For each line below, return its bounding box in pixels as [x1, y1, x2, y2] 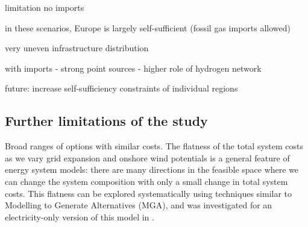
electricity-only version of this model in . [5, 210, 154, 223]
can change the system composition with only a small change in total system [5, 175, 288, 187]
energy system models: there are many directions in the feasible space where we [5, 163, 299, 176]
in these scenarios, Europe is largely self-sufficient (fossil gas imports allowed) [5, 21, 291, 34]
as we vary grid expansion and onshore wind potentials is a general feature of [5, 151, 290, 164]
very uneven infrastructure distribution [5, 42, 149, 54]
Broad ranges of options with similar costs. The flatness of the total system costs [5, 140, 303, 152]
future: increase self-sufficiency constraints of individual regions [5, 82, 238, 95]
